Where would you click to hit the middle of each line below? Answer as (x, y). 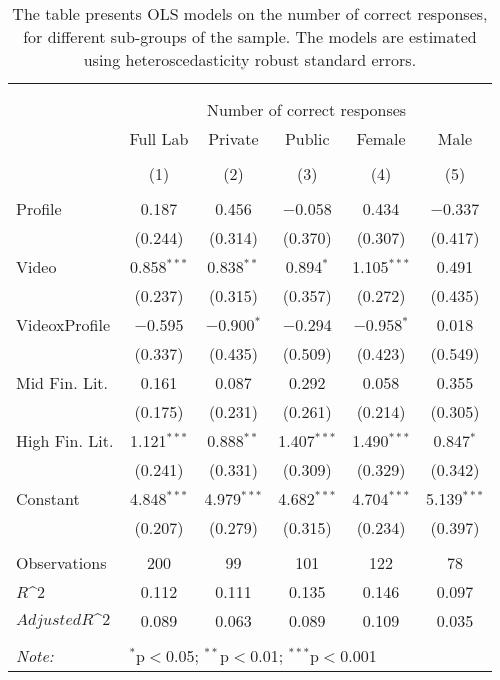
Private (233, 138)
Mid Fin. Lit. (62, 382)
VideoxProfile (63, 324)
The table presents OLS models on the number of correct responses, (250, 13)
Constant (48, 498)
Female (381, 138)
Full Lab (159, 138)
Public (307, 138)
